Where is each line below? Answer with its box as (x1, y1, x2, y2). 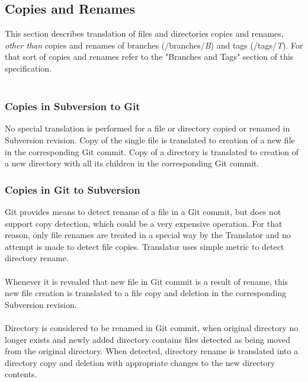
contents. (5, 368, 37, 380)
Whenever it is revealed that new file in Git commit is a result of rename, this (5, 275, 288, 287)
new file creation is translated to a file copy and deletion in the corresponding (5, 287, 287, 299)
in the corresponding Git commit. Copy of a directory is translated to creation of (5, 145, 299, 158)
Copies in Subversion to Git (5, 99, 140, 114)
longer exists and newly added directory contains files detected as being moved (5, 333, 290, 345)
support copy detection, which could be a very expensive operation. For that (5, 217, 283, 229)
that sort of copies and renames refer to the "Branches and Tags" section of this (5, 50, 294, 63)
